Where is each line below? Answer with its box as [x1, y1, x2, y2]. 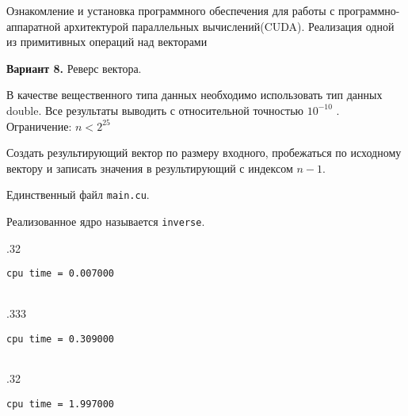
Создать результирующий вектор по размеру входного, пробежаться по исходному [6, 144, 402, 161]
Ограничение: [6, 117, 72, 134]
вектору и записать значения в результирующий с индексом [6, 159, 293, 176]
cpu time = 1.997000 [6, 398, 115, 410]
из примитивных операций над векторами [6, 33, 208, 50]
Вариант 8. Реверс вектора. [6, 59, 142, 76]
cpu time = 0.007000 [6, 268, 115, 280]
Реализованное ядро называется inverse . [6, 213, 205, 229]
